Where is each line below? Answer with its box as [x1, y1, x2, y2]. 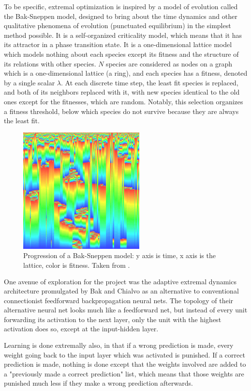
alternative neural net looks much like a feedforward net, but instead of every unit [4, 305, 248, 315]
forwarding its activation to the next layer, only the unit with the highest [4, 314, 221, 324]
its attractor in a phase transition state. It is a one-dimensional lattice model [4, 39, 232, 49]
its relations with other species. [4, 58, 96, 68]
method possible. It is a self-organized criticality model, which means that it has [4, 30, 242, 40]
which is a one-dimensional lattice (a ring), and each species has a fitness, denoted [4, 68, 248, 78]
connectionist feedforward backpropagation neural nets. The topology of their [4, 295, 234, 305]
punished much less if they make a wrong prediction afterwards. [4, 378, 193, 388]
